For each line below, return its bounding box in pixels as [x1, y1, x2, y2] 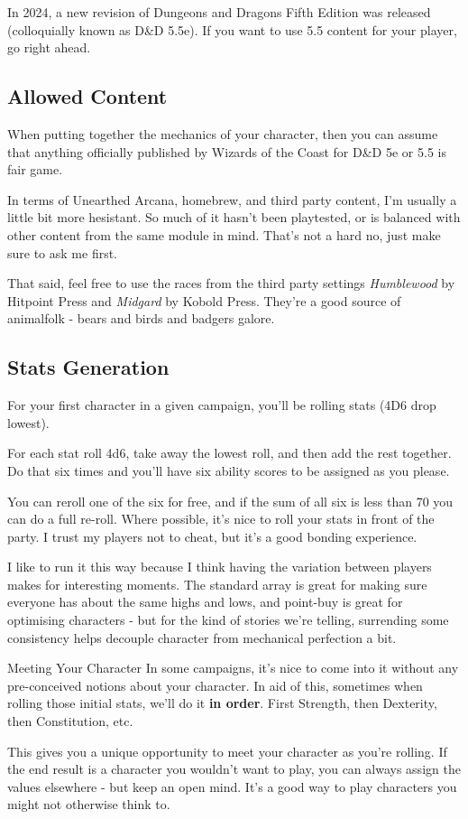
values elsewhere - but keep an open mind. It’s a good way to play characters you [7, 777, 457, 796]
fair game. [7, 160, 63, 179]
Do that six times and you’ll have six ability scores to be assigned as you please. [7, 461, 450, 479]
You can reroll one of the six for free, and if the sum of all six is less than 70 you [7, 491, 454, 510]
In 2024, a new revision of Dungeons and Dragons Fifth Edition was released [7, 3, 431, 21]
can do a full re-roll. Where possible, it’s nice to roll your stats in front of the [7, 509, 435, 528]
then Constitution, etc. [7, 712, 133, 731]
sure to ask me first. [7, 243, 118, 262]
